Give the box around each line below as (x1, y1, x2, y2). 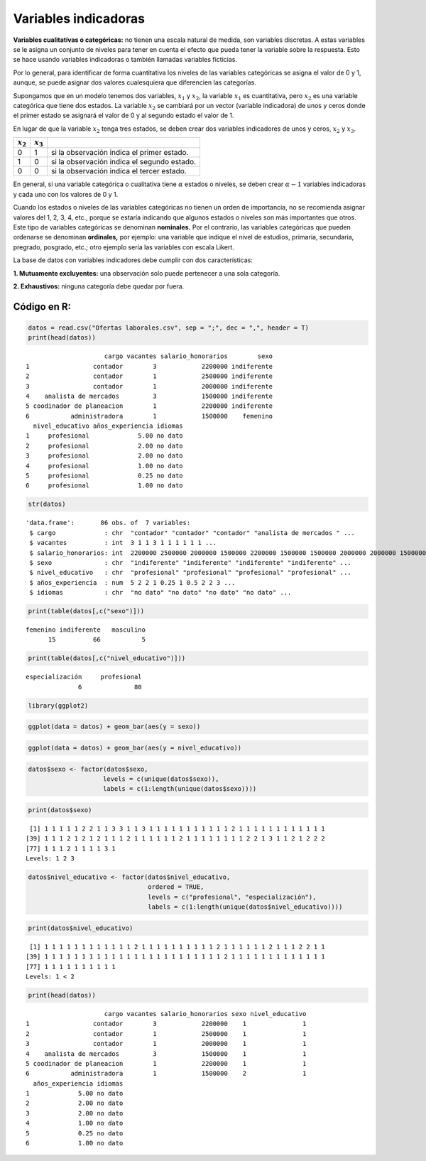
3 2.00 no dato (26, 1109, 124, 1117)
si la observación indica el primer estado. (50, 148, 189, 158)
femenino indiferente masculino (26, 626, 146, 634)
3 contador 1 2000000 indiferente (26, 382, 273, 390)
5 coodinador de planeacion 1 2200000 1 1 (26, 1059, 307, 1067)
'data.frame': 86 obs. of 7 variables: (26, 519, 191, 527)
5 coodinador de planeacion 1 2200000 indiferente (26, 402, 273, 410)
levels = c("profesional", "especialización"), (148, 892, 317, 901)
